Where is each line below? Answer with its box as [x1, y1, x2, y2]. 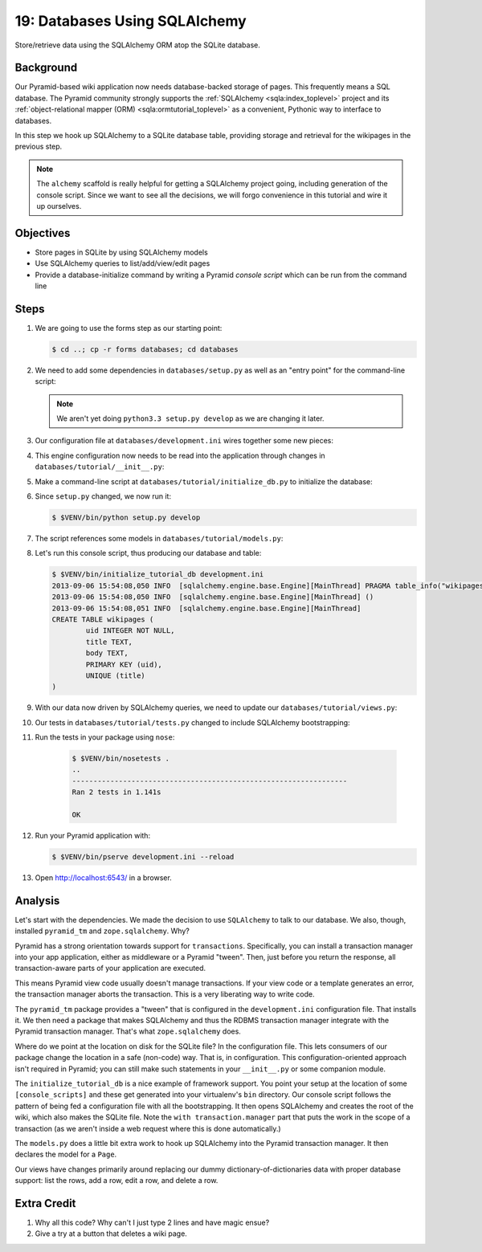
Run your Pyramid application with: [35, 830, 151, 840]
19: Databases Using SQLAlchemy [14, 12, 247, 30]
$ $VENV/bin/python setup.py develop [51, 513, 201, 522]
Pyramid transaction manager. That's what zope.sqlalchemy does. [14, 1026, 241, 1036]
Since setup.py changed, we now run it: [35, 491, 172, 501]
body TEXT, [85, 649, 129, 658]
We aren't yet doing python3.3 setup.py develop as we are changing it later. [56, 414, 325, 423]
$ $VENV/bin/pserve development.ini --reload [51, 852, 235, 861]
